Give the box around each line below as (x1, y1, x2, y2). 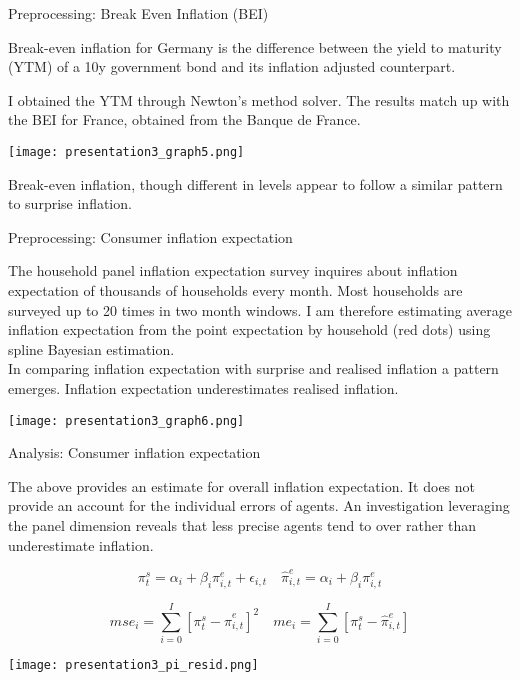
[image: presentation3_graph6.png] (8, 413, 245, 428)
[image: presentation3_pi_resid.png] (8, 658, 259, 673)
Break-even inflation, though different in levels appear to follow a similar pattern (8, 173, 503, 194)
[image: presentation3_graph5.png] (8, 144, 245, 159)
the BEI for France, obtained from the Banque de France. (8, 109, 361, 130)
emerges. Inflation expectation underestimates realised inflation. (8, 377, 399, 398)
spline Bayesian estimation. (8, 338, 175, 359)
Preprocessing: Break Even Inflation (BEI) (8, 3, 269, 23)
